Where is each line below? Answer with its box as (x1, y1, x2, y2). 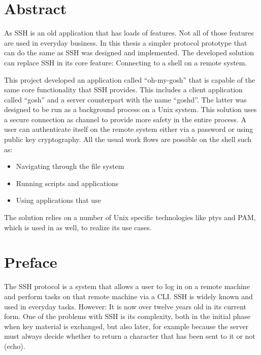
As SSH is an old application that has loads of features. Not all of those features (4, 27, 254, 38)
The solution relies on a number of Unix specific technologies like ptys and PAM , (4, 212, 256, 223)
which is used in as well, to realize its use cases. (4, 222, 152, 232)
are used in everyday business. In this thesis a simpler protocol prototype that (4, 37, 247, 48)
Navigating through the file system (16, 161, 124, 171)
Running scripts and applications (16, 177, 119, 188)
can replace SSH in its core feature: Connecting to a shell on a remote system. (4, 57, 247, 67)
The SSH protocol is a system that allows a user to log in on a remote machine (4, 281, 250, 292)
